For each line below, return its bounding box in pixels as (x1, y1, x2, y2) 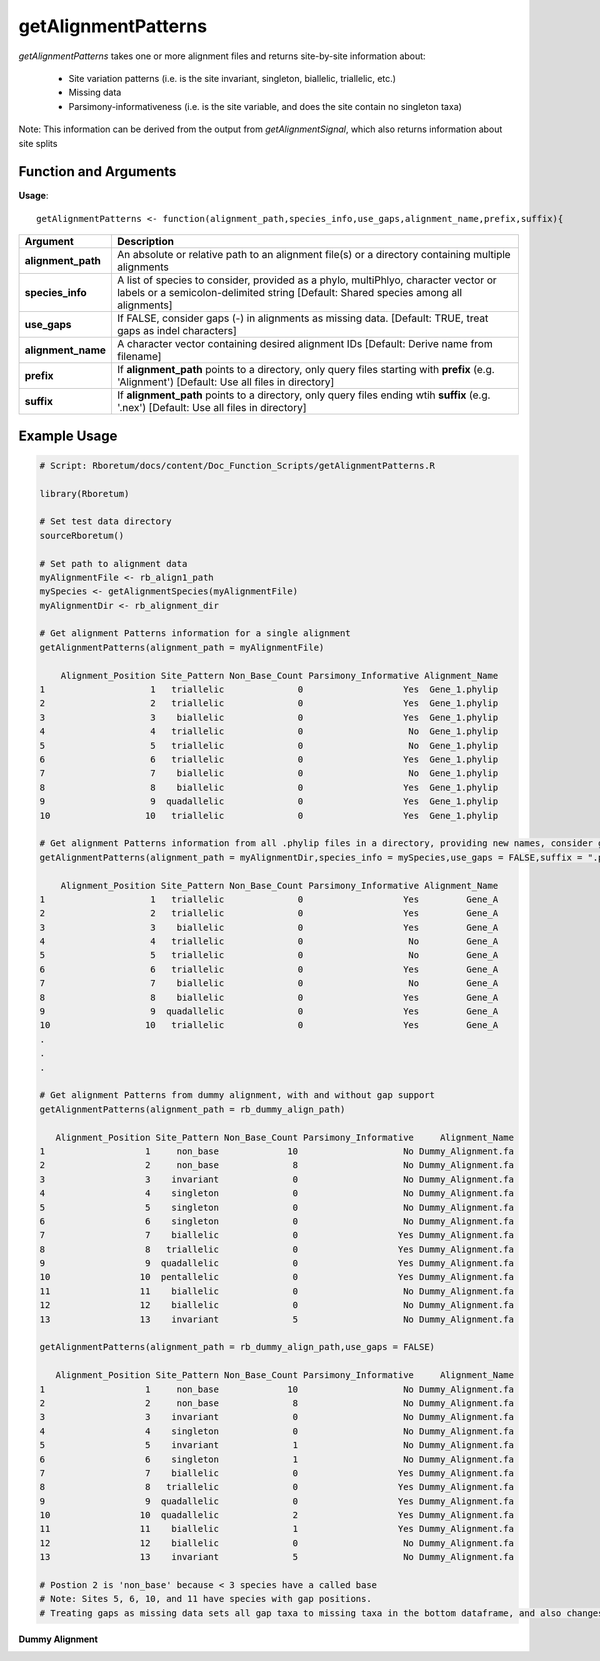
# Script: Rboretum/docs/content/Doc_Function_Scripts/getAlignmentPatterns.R (39, 460, 435, 471)
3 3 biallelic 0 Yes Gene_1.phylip (39, 711, 499, 723)
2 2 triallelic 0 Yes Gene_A (39, 908, 499, 919)
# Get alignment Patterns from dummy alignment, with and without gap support (39, 1090, 435, 1101)
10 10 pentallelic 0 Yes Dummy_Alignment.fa (39, 1271, 515, 1283)
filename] (116, 350, 162, 364)
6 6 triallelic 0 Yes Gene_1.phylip (39, 754, 499, 765)
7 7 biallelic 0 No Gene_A (39, 978, 499, 989)
